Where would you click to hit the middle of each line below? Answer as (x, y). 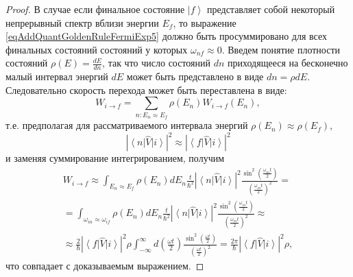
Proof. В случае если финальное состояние (95, 9)
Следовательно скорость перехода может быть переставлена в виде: (146, 89)
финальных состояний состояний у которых (97, 49)
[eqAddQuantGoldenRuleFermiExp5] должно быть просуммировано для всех (166, 36)
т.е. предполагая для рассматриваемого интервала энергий (127, 125)
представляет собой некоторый (271, 9)
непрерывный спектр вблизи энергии (82, 22)
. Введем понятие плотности (281, 49)
